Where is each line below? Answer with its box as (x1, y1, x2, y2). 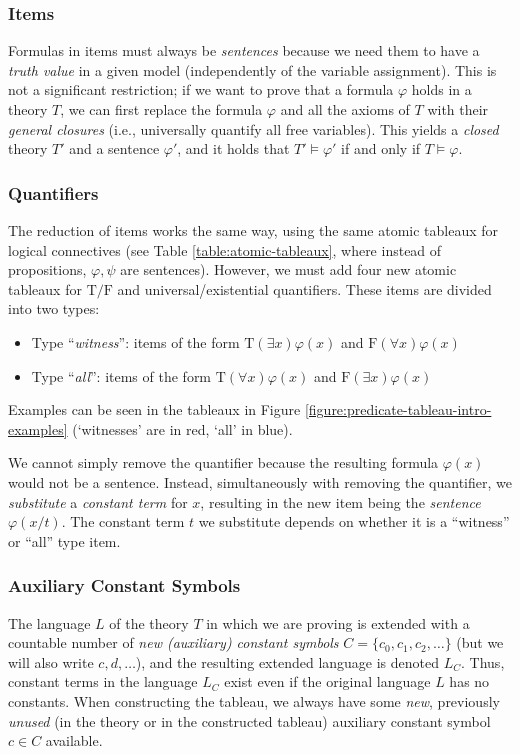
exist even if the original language (224, 671, 431, 692)
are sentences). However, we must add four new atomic (120, 259, 457, 280)
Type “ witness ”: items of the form (31, 331, 240, 352)
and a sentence (69, 138, 160, 159)
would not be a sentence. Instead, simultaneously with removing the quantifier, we (8, 471, 512, 492)
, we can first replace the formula (60, 99, 263, 119)
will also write (8, 651, 94, 672)
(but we (456, 632, 504, 653)
